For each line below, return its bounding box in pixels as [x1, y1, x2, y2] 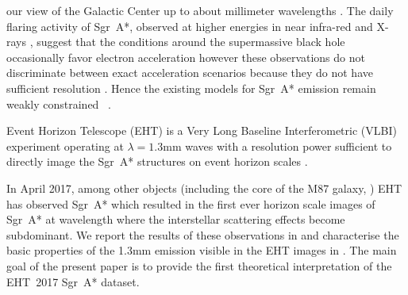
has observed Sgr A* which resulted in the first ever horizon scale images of [6, 195, 375, 212]
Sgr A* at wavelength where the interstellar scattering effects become [6, 211, 345, 228]
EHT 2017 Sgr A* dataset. [6, 273, 140, 289]
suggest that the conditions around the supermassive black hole [37, 33, 345, 50]
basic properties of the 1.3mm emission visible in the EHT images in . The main [6, 242, 397, 259]
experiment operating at [6, 137, 124, 154]
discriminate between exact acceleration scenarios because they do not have [6, 64, 373, 81]
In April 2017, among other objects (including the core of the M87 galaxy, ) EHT [6, 179, 402, 196]
